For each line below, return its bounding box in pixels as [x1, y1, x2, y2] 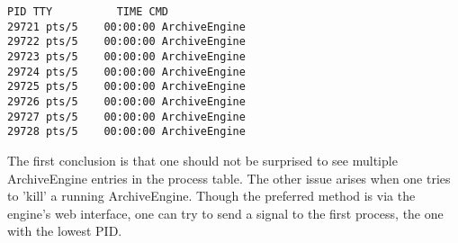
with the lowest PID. [7, 221, 122, 240]
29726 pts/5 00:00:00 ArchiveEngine [7, 94, 246, 108]
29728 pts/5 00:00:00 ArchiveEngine [7, 125, 246, 139]
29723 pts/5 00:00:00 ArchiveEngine [7, 49, 246, 63]
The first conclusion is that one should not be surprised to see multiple [7, 150, 398, 169]
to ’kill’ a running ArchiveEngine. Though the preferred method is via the [7, 186, 416, 205]
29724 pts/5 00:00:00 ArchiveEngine [7, 65, 246, 78]
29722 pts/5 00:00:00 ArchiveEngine [7, 35, 246, 49]
